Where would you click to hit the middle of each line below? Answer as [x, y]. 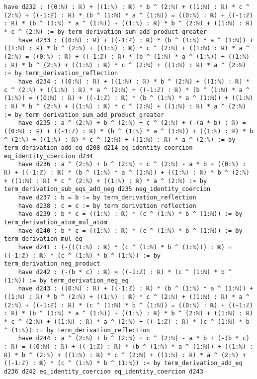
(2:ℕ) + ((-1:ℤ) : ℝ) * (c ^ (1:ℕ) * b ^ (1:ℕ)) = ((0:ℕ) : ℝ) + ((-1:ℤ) [129, 305]
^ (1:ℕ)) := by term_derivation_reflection [77, 330]
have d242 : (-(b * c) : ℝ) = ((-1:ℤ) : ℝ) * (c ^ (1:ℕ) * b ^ [125, 272]
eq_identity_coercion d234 [48, 156]
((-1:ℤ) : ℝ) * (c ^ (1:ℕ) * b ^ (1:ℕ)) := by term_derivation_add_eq [123, 363]
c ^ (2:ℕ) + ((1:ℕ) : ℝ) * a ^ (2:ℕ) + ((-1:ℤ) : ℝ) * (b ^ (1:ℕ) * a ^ [127, 90]
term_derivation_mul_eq [43, 239]
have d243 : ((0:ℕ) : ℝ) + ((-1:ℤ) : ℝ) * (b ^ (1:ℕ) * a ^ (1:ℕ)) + [136, 289]
